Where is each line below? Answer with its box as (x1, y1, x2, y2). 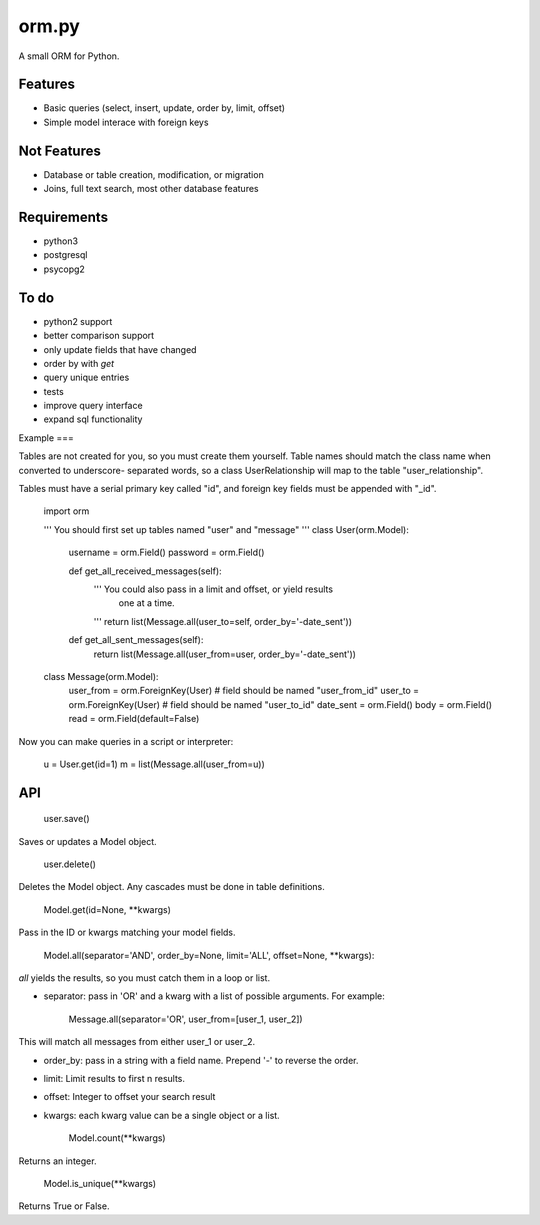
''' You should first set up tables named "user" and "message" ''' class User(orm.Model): (43, 523, 409, 535)
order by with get (43, 357, 115, 369)
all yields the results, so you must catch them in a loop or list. (18, 972, 270, 984)
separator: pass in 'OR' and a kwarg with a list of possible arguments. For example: (43, 990, 385, 1002)
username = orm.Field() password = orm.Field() (68, 546, 265, 559)
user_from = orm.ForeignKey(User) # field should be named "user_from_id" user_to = (68, 685, 420, 697)
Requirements (18, 208, 109, 225)
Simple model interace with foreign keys (43, 116, 209, 128)
